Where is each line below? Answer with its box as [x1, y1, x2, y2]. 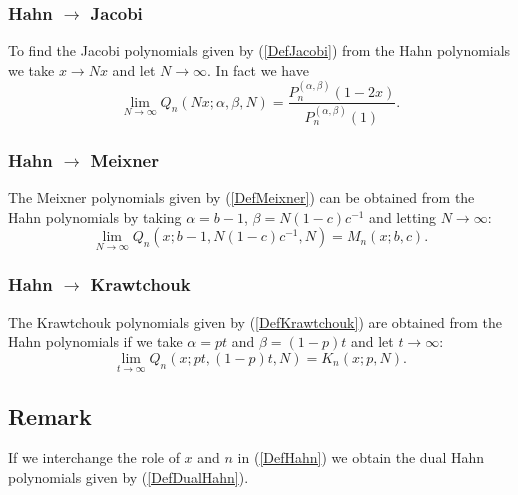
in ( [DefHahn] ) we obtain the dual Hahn [237, 447, 485, 468]
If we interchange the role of [8, 447, 180, 468]
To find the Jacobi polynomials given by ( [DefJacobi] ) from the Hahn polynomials [8, 40, 511, 61]
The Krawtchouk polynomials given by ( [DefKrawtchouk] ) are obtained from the [8, 311, 502, 332]
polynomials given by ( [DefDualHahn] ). [8, 466, 249, 487]
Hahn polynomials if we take [8, 331, 183, 352]
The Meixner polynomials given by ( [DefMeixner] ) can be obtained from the [8, 187, 475, 208]
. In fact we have [207, 59, 309, 80]
